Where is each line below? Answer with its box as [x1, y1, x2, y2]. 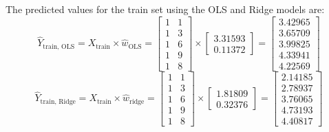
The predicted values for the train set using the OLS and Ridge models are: [6, 2, 325, 16]
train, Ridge [40, 98, 76, 105]
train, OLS [43, 43, 75, 50]
